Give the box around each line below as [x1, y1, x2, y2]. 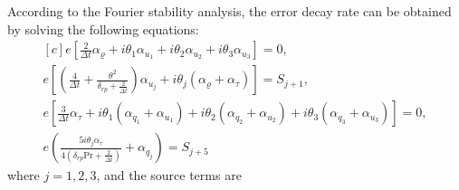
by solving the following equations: [7, 19, 199, 38]
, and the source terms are [96, 166, 242, 185]
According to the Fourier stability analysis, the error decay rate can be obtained [7, 2, 452, 20]
